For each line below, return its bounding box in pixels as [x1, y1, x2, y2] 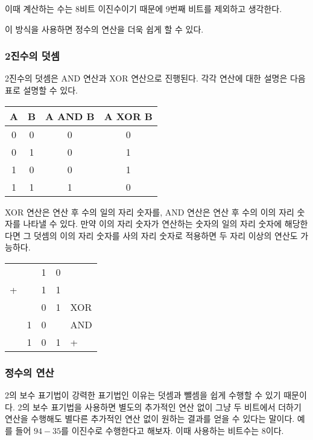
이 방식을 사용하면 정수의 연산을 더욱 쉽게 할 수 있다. [5, 22, 204, 35]
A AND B [45, 109, 95, 123]
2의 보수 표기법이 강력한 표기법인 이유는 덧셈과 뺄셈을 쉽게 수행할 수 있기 [5, 389, 281, 401]
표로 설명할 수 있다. [5, 84, 78, 96]
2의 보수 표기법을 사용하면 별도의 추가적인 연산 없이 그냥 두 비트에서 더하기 [17, 400, 302, 413]
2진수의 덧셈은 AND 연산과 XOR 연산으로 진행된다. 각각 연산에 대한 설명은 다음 [5, 72, 306, 84]
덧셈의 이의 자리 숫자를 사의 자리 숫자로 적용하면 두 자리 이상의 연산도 [33, 229, 298, 241]
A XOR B [104, 109, 153, 123]
